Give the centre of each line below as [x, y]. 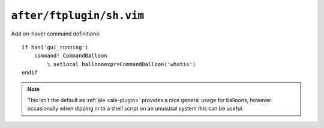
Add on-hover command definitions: [56, 34]
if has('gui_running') [55, 47]
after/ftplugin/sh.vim [78, 16]
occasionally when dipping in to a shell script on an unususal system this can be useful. [136, 109]
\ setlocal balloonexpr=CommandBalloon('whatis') [121, 64]
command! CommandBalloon [70, 56]
